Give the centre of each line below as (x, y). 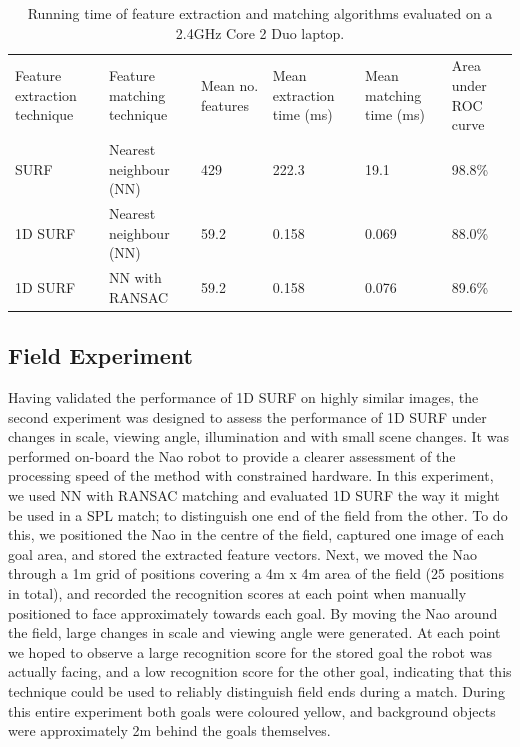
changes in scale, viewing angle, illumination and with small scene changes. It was (258, 436)
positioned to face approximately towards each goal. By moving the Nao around (253, 612)
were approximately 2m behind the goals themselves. (169, 730)
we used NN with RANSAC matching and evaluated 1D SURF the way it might (254, 494)
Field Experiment (100, 355)
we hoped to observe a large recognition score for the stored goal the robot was (250, 651)
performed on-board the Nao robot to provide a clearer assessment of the (232, 455)
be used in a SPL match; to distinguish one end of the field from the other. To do (258, 514)
